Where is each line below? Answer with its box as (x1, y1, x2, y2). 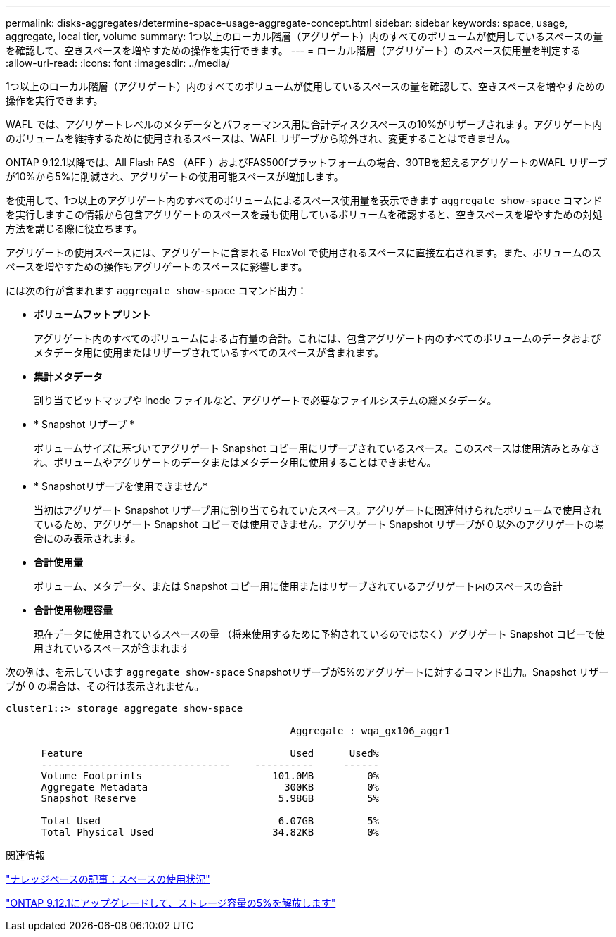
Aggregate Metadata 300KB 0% (41, 781, 380, 793)
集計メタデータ (34, 370, 103, 382)
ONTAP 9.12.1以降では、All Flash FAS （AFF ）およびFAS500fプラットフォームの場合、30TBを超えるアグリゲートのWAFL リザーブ (6, 156, 608, 168)
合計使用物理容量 (34, 604, 113, 616)
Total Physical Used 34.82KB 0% (41, 826, 380, 838)
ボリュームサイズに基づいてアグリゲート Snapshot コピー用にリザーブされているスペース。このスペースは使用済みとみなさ (34, 442, 601, 454)
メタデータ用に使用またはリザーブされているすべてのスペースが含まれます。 (34, 346, 385, 358)
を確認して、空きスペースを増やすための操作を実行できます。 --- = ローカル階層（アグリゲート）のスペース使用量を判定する (6, 44, 581, 56)
